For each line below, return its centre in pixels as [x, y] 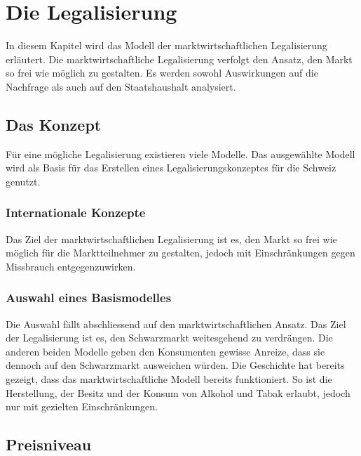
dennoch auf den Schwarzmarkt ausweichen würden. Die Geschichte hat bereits [175, 365]
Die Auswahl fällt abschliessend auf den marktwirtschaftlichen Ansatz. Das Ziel [176, 324]
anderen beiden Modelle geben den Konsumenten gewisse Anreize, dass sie [165, 351]
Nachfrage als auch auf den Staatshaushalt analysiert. [121, 86]
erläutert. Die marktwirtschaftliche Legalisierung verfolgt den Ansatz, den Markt [179, 59]
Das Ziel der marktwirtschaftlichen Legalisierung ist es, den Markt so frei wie [171, 239]
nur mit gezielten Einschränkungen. [82, 406]
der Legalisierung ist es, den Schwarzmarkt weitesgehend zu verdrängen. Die [169, 338]
